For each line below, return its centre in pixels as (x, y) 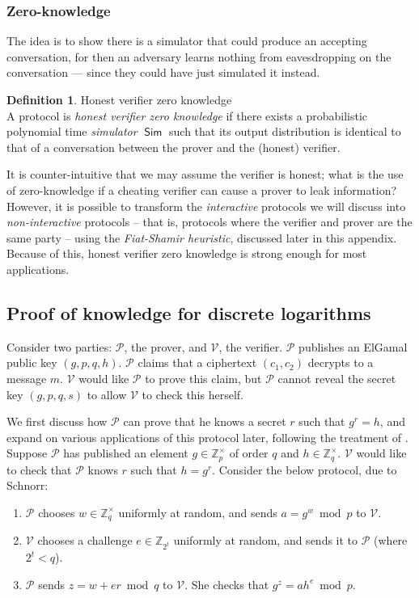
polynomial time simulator (72, 131)
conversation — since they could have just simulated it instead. (163, 72)
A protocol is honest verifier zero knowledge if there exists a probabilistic (187, 115)
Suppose (27, 453)
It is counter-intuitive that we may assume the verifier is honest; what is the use (205, 174)
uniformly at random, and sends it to (266, 540)
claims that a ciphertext (197, 362)
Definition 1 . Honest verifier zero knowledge (119, 99)
